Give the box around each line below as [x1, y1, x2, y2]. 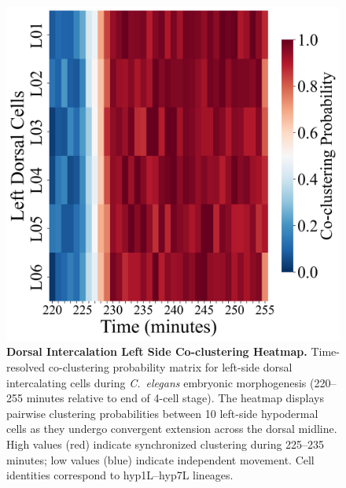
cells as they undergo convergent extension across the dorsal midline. [6, 420, 337, 437]
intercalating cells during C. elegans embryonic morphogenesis [6, 374, 307, 390]
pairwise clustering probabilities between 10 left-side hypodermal [6, 405, 318, 421]
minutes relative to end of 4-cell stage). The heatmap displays [26, 390, 324, 406]
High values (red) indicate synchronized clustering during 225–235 [6, 435, 325, 452]
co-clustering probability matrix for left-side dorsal [48, 359, 293, 375]
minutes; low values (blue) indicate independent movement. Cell [6, 451, 315, 468]
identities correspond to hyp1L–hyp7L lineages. [6, 467, 234, 483]
